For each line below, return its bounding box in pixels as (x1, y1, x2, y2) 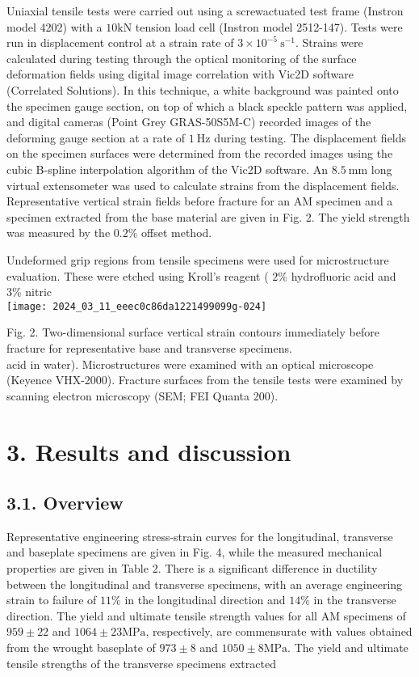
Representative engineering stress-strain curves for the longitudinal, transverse (6, 527, 393, 544)
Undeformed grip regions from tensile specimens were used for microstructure (6, 251, 389, 268)
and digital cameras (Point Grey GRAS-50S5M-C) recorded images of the (6, 113, 371, 130)
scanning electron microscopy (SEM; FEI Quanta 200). (6, 387, 279, 404)
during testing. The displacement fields (214, 129, 407, 146)
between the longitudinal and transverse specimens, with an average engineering (6, 575, 403, 592)
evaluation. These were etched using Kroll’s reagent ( (6, 267, 269, 284)
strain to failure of (6, 591, 97, 608)
